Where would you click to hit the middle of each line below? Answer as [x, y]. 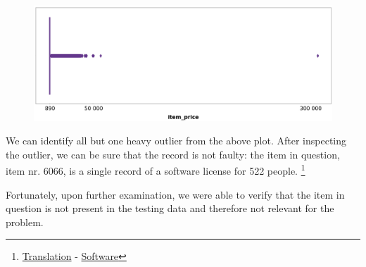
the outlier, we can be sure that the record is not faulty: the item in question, [173, 154]
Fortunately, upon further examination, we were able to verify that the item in [175, 194]
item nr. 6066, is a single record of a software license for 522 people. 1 [156, 169]
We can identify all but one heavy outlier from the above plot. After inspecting [176, 141]
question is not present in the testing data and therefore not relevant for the [170, 208]
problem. [25, 222]
